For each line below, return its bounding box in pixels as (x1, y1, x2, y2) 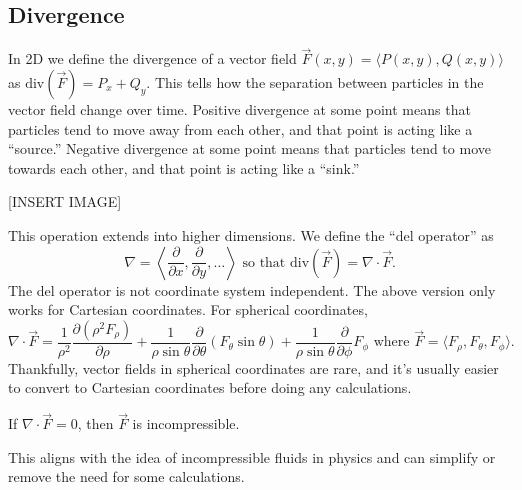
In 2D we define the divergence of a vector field (8, 48, 297, 69)
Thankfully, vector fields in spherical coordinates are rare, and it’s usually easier (8, 357, 499, 378)
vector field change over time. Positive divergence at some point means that (8, 99, 471, 120)
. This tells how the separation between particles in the (146, 72, 484, 93)
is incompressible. (132, 413, 240, 434)
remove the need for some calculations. (8, 466, 245, 487)
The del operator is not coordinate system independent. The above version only (8, 279, 496, 300)
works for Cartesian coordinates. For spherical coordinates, (8, 299, 368, 320)
